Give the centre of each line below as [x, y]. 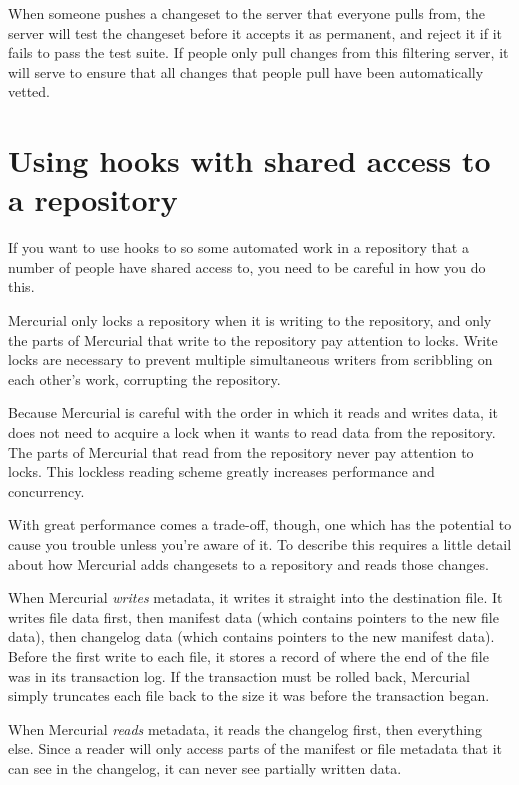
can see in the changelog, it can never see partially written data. [205, 767]
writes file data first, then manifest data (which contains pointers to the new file [253, 616]
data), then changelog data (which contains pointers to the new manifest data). [251, 636]
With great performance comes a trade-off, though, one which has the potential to [260, 524]
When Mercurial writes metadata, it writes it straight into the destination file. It [255, 597]
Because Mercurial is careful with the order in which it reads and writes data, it [253, 412]
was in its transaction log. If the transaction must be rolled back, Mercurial [239, 675]
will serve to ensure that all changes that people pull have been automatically [246, 71]
